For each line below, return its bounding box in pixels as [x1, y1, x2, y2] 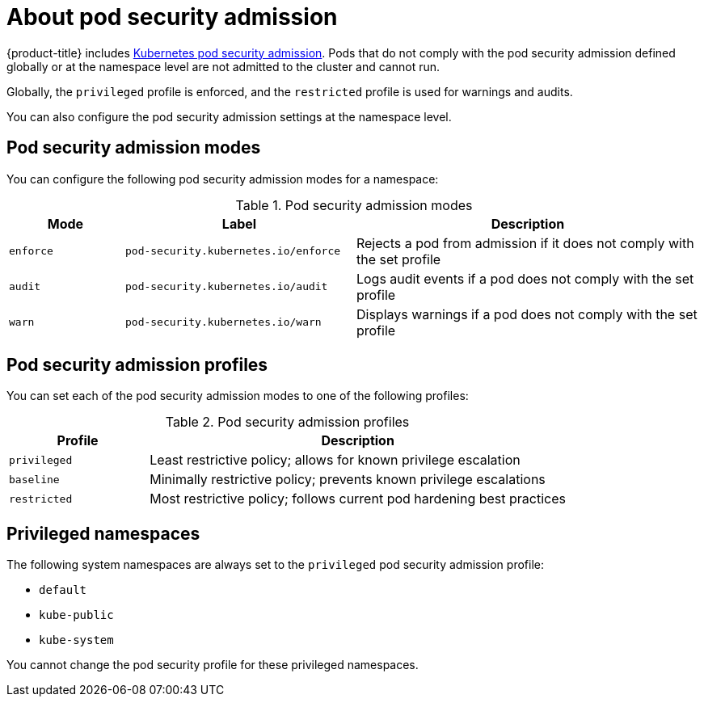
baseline [9, 473, 60, 486]
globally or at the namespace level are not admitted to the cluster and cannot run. [6, 59, 441, 74]
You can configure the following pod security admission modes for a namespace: [6, 171, 439, 186]
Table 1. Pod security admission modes [235, 196, 473, 213]
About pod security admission [6, 3, 338, 31]
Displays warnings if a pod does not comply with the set [356, 305, 698, 322]
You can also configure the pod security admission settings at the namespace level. [6, 109, 452, 124]
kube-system [39, 634, 114, 647]
